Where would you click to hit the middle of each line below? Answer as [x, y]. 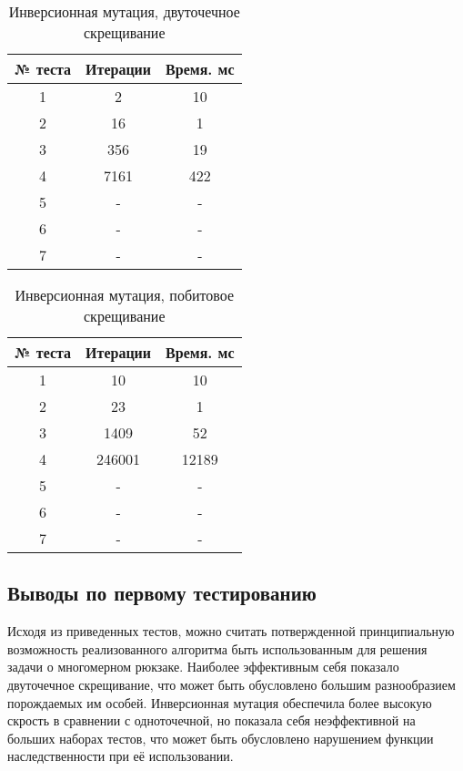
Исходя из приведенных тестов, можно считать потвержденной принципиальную [231, 631]
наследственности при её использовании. [121, 756]
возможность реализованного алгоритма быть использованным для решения [217, 648]
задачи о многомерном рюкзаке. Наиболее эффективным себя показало [203, 667]
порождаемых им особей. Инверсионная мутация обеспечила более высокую [220, 702]
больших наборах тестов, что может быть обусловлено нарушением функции [221, 738]
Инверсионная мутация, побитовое [125, 295]
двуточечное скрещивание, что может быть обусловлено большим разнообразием [231, 684]
